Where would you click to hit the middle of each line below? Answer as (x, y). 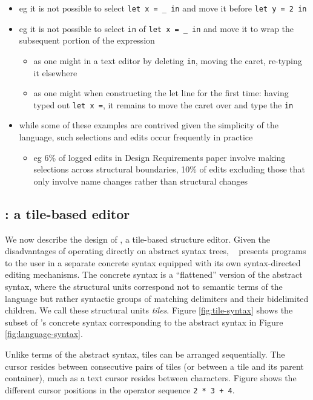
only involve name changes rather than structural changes (141, 181)
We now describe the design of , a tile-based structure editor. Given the (138, 239)
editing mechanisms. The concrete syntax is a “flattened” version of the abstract (154, 274)
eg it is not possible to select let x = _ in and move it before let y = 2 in (163, 8)
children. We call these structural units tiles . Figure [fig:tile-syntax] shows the (149, 310)
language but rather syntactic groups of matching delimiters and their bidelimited (157, 298)
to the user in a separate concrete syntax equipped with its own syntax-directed (153, 262)
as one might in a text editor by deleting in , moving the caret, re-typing (168, 60)
